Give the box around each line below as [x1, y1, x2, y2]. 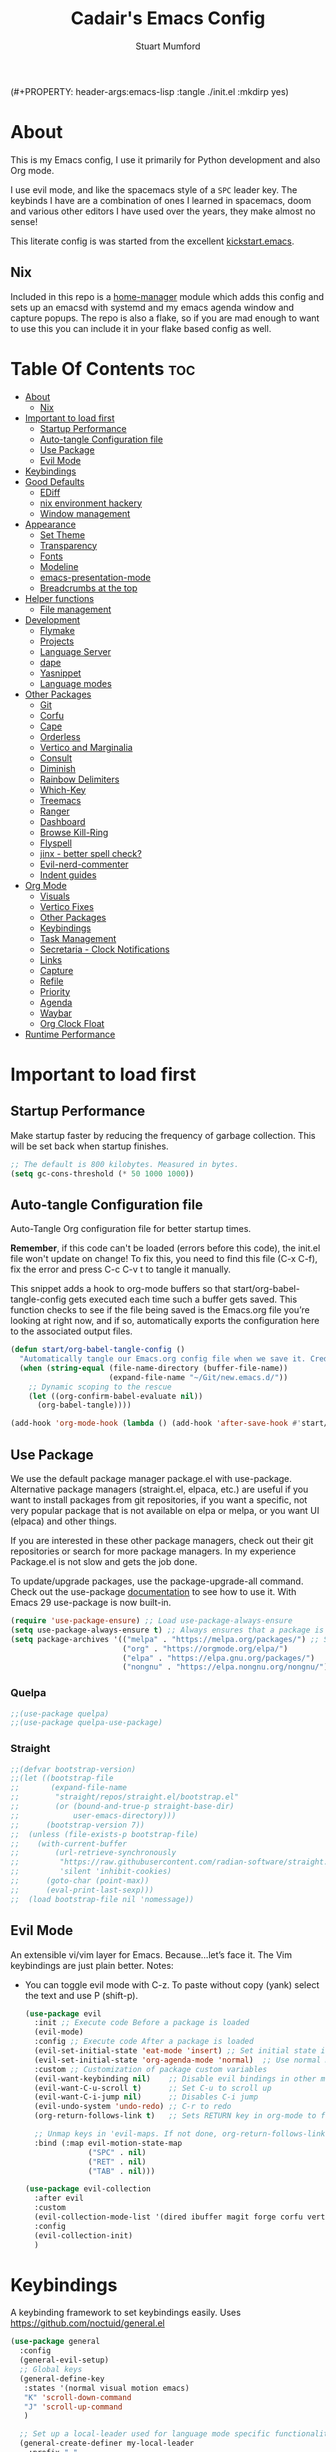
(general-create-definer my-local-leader [19, 2438, 195, 2449]
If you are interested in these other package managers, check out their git [10, 1535, 314, 1546]
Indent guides [39, 868, 97, 881]
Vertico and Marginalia [39, 741, 133, 753]
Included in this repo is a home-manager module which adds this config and [10, 290, 325, 302]
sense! [10, 215, 38, 227]
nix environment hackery [39, 497, 143, 509]
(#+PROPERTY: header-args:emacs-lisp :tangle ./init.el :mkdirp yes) [10, 85, 290, 97]
